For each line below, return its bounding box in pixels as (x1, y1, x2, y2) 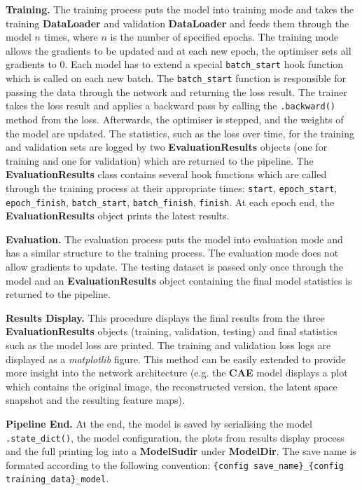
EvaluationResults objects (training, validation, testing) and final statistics (6, 324, 337, 339)
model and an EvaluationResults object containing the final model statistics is (6, 273, 352, 287)
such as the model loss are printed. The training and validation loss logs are (6, 337, 331, 352)
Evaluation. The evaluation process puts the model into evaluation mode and (6, 231, 343, 246)
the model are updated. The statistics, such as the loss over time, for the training (6, 125, 355, 140)
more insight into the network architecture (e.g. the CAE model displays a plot (6, 365, 348, 380)
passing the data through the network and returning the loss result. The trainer (6, 84, 347, 99)
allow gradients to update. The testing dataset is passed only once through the (6, 259, 343, 273)
